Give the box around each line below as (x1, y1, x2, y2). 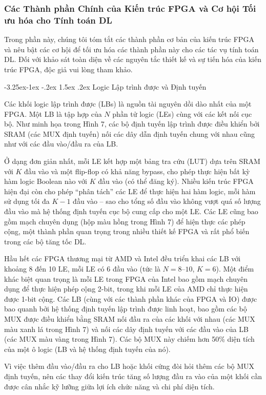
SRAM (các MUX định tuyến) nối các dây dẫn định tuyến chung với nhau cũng (4, 128, 255, 139)
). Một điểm (216, 263, 254, 274)
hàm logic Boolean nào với (4, 176, 87, 186)
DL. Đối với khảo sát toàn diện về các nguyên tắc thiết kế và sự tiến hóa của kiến (4, 54, 261, 65)
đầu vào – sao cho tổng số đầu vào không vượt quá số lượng (73, 196, 261, 206)
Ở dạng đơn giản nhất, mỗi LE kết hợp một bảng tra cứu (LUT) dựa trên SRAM (4, 156, 260, 167)
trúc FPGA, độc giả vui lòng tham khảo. (4, 64, 133, 74)
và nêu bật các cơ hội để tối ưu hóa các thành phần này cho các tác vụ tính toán (4, 44, 259, 54)
